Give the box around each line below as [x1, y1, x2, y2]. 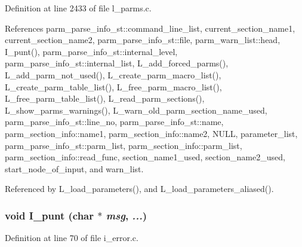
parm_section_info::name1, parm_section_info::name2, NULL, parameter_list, [5, 127, 298, 139]
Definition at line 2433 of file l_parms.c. [5, 2, 152, 14]
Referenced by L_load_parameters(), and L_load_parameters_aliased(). [5, 182, 274, 195]
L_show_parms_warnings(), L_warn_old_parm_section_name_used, [5, 103, 267, 116]
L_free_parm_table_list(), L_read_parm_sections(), [5, 92, 205, 105]
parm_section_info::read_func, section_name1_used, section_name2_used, [5, 151, 285, 163]
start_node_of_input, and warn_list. [5, 162, 144, 175]
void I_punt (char [5, 208, 94, 222]
